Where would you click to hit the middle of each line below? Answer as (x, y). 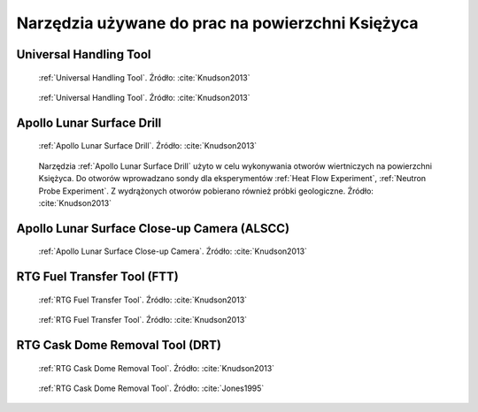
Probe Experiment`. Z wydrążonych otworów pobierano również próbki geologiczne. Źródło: (206, 191)
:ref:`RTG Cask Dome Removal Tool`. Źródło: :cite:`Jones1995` (151, 388)
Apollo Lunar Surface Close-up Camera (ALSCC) (153, 229)
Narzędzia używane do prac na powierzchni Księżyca (218, 23)
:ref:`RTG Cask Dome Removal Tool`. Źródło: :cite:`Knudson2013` (156, 368)
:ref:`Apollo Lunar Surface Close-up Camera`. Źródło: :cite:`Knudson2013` (173, 251)
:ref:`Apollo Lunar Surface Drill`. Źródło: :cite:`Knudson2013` (148, 146)
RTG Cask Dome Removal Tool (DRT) (119, 345)
